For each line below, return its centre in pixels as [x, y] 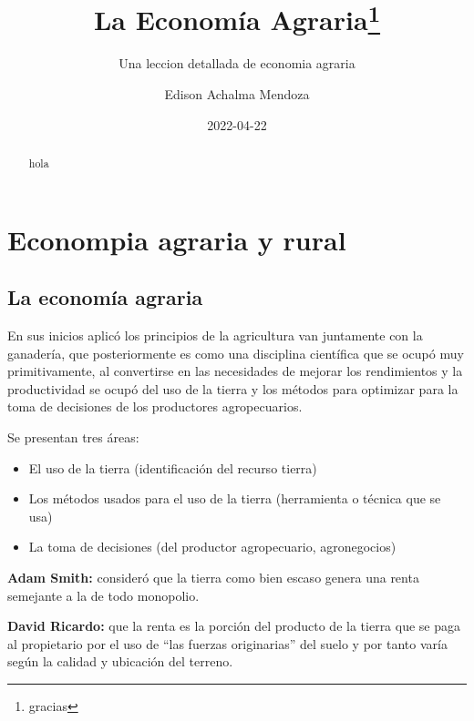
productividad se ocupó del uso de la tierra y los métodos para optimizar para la [233, 388]
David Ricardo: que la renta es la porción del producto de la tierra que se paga [234, 626]
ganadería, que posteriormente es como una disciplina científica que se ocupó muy [236, 353]
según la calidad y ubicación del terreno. [120, 661]
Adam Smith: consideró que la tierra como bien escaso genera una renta [213, 578]
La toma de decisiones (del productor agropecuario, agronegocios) [212, 547]
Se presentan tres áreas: [73, 437]
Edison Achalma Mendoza [237, 94]
